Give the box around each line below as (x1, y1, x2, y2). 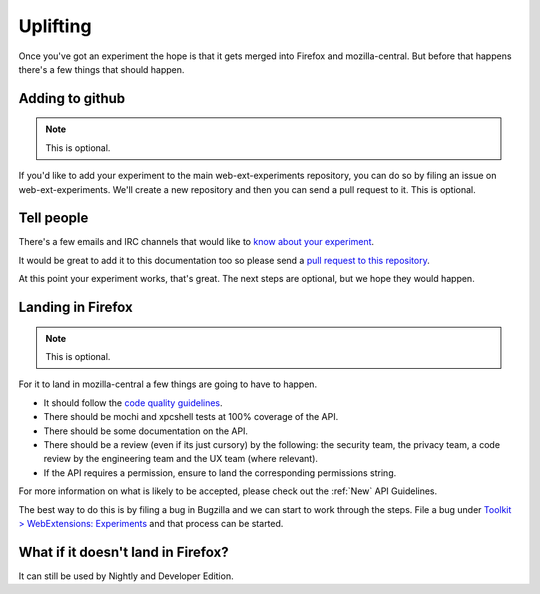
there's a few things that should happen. (18, 63, 185, 75)
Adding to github (18, 90, 126, 107)
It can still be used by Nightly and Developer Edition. (18, 570, 234, 582)
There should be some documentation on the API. (43, 425, 249, 437)
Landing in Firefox (18, 299, 134, 316)
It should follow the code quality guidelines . (43, 396, 224, 409)
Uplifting (18, 15, 92, 37)
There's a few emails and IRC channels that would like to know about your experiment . (18, 236, 375, 248)
